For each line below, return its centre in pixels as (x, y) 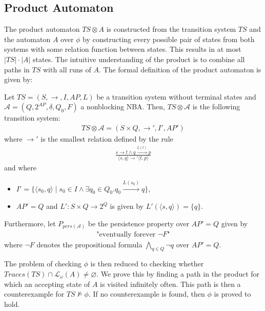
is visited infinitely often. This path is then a (170, 284)
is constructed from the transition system (171, 29)
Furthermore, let (30, 223)
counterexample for (34, 294)
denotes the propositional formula (89, 244)
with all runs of (67, 69)
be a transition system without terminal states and (176, 96)
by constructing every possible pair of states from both (169, 39)
